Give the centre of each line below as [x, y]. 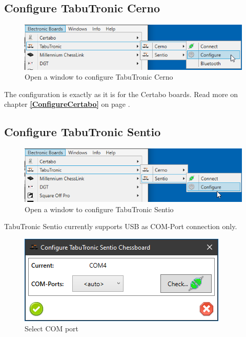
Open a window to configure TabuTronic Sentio [99, 209]
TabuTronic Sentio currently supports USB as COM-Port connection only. [121, 226]
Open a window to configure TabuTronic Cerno [99, 77]
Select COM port [52, 328]
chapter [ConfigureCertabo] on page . [67, 104]
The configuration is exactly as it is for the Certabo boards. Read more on [121, 94]
